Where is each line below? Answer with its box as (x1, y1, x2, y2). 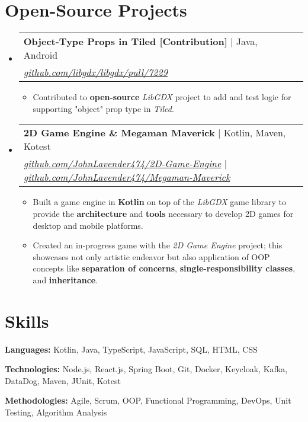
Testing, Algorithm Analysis (5, 405, 107, 418)
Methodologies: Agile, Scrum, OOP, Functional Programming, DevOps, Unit (5, 394, 291, 407)
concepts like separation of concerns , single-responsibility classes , (33, 262, 296, 274)
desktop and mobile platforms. (33, 219, 143, 231)
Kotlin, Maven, (223, 126, 286, 140)
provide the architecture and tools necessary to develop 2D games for (33, 207, 294, 219)
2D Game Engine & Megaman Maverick (23, 126, 215, 140)
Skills (5, 308, 49, 333)
